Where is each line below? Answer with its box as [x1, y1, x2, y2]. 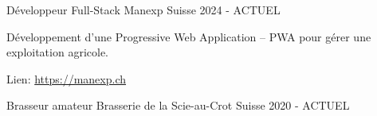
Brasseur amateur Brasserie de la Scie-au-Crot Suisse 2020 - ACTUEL [6, 97, 350, 114]
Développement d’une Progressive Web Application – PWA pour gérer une [6, 28, 371, 44]
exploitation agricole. [6, 44, 109, 60]
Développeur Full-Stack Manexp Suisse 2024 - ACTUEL [6, 2, 281, 17]
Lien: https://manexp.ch [6, 70, 127, 87]
